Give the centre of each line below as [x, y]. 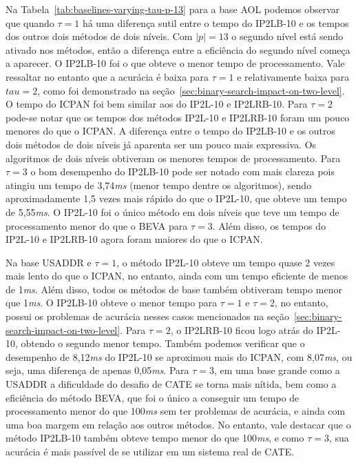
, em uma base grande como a [277, 370]
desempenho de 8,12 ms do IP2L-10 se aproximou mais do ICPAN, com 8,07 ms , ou [179, 356]
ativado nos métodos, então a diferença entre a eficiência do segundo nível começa [178, 49]
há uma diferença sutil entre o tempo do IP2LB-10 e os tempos [215, 22]
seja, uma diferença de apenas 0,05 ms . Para [97, 370]
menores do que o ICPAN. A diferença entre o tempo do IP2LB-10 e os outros [171, 131]
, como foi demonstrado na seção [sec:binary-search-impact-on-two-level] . [191, 90]
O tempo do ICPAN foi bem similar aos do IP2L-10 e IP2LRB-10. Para [157, 104]
